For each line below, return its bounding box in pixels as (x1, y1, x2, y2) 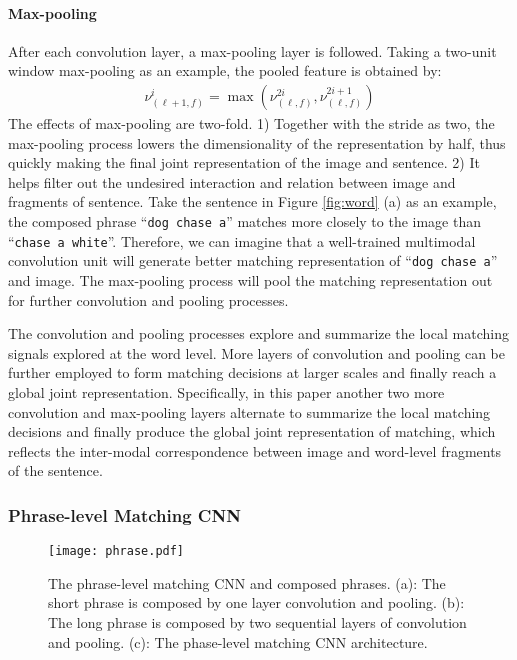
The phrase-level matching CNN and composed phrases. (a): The (48, 572, 446, 593)
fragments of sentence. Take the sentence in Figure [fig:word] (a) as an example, (8, 191, 497, 212)
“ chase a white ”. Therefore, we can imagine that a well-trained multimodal (8, 230, 476, 251)
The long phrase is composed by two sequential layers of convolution (48, 611, 467, 632)
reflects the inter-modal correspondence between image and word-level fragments (8, 440, 502, 461)
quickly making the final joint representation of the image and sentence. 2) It (8, 152, 480, 173)
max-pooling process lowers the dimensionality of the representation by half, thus (8, 132, 506, 153)
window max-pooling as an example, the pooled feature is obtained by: (8, 60, 442, 81)
